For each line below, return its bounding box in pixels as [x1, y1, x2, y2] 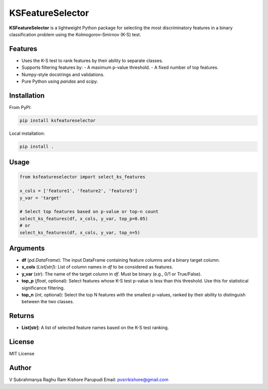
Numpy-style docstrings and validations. [21, 71, 105, 77]
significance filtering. [21, 285, 65, 291]
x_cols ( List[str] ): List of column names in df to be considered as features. [21, 264, 173, 270]
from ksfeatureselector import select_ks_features [19, 174, 146, 180]
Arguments [9, 244, 45, 252]
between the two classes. [21, 299, 74, 305]
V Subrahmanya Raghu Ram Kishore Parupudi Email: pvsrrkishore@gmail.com [9, 377, 169, 383]
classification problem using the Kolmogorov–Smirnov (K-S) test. [9, 31, 141, 37]
